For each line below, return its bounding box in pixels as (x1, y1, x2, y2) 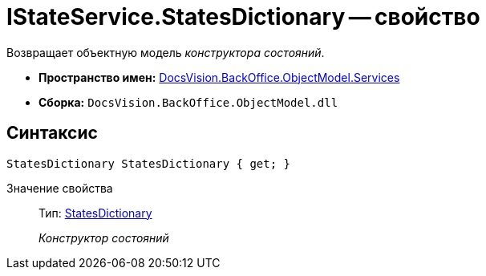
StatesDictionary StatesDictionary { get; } (6, 156, 291, 170)
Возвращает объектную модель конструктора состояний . (6, 45, 325, 59)
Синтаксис (6, 123, 98, 144)
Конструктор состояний (38, 230, 169, 245)
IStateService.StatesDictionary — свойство (6, 3, 480, 30)
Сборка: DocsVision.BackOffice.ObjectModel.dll (38, 95, 338, 109)
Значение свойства (6, 181, 113, 195)
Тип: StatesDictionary (38, 205, 152, 220)
